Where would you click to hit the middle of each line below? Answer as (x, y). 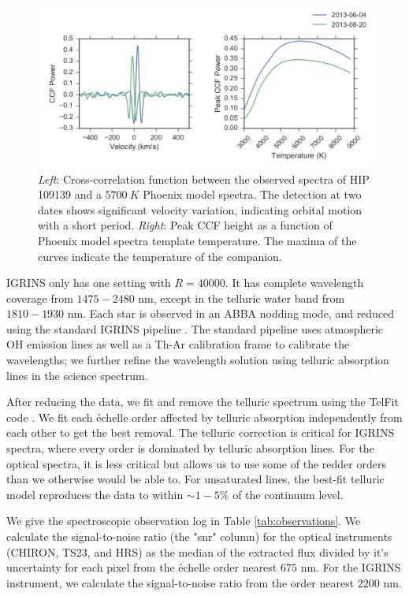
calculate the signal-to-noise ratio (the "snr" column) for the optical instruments (199, 536)
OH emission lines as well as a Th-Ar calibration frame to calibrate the (178, 344)
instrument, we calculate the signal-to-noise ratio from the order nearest (180, 582)
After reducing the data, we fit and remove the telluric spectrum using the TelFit (203, 402)
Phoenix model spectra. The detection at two (252, 194)
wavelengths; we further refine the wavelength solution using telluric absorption (198, 360)
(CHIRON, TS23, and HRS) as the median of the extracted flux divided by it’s (197, 551)
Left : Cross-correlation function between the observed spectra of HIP (204, 179)
